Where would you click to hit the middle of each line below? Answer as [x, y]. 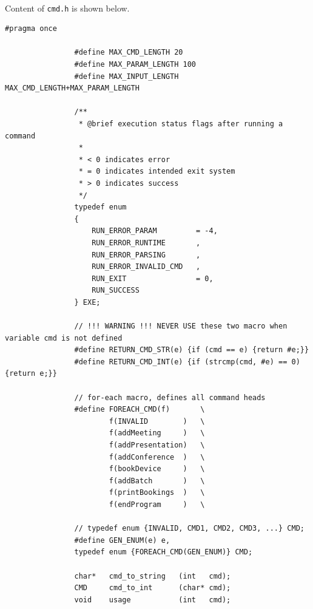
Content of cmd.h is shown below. [67, 8]
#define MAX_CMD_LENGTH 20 [129, 53]
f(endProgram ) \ [157, 505]
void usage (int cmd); [153, 600]
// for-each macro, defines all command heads [170, 397]
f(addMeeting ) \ [157, 433]
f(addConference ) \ [157, 457]
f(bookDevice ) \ [157, 469]
